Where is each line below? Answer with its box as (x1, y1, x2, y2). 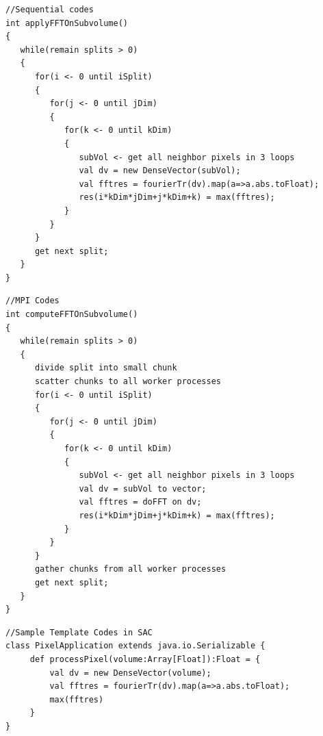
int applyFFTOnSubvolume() (5, 18, 128, 28)
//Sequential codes (5, 5, 94, 14)
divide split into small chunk (34, 363, 177, 373)
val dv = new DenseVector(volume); (49, 668, 211, 678)
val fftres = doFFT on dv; (79, 497, 202, 507)
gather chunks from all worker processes (34, 564, 227, 574)
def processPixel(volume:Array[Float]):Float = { (29, 654, 261, 664)
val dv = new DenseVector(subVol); (79, 166, 241, 176)
